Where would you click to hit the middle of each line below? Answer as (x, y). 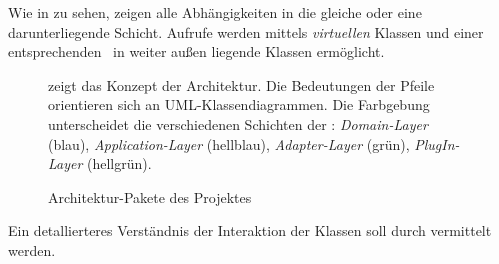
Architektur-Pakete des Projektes (150, 196)
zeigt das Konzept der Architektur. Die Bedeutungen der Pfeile (241, 84)
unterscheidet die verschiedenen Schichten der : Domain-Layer (238, 123)
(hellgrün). (119, 163)
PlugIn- (437, 143)
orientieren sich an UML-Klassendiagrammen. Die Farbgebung (239, 104)
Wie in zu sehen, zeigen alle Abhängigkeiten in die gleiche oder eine (215, 12)
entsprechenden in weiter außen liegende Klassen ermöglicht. (196, 51)
